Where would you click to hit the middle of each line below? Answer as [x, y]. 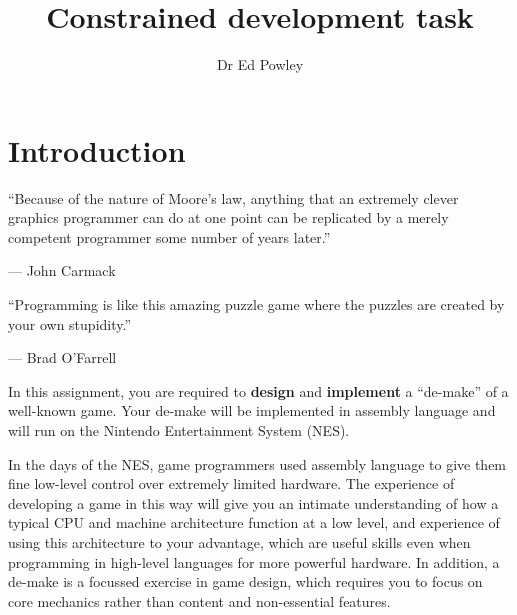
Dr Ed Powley [260, 64]
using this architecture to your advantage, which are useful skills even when [239, 541]
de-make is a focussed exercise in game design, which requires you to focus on [245, 581]
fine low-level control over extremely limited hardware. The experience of [231, 483]
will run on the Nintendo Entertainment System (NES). [179, 430]
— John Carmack [62, 270]
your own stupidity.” [70, 323]
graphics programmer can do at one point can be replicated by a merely [228, 217]
